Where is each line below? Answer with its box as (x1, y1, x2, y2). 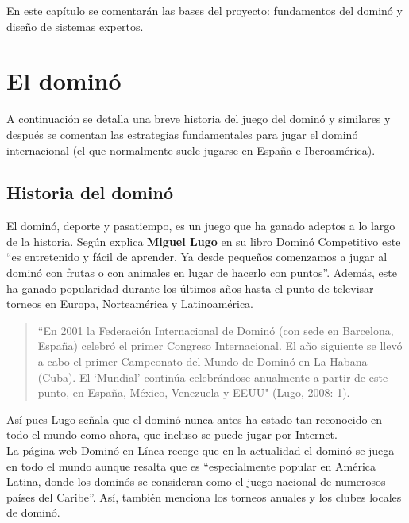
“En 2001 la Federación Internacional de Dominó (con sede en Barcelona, (37, 321, 394, 338)
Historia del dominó (6, 180, 174, 205)
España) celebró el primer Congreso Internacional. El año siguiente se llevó (37, 337, 403, 354)
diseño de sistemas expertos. (6, 17, 144, 34)
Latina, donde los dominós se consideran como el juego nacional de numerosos (6, 473, 386, 490)
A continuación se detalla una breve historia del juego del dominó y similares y (6, 110, 391, 127)
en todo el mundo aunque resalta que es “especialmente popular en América (6, 457, 376, 474)
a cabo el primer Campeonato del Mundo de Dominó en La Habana (37, 353, 368, 370)
